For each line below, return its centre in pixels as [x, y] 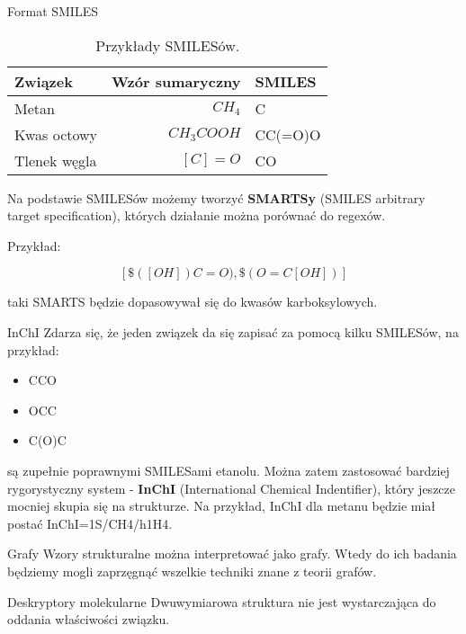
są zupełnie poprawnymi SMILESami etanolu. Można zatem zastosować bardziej [229, 470]
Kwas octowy [56, 134]
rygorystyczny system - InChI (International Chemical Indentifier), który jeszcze [231, 488]
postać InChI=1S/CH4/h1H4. [90, 523]
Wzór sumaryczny [176, 81]
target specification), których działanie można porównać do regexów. [197, 215]
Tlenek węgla [56, 160]
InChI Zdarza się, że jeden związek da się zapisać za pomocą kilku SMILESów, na [233, 331]
